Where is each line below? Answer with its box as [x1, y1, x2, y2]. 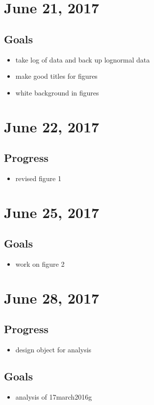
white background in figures [15, 87, 99, 97]
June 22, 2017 [4, 116, 100, 136]
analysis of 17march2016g [15, 392, 92, 402]
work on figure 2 [15, 259, 65, 269]
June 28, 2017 [4, 287, 100, 308]
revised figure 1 [15, 173, 61, 183]
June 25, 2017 [4, 202, 100, 222]
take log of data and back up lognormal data [15, 54, 150, 64]
